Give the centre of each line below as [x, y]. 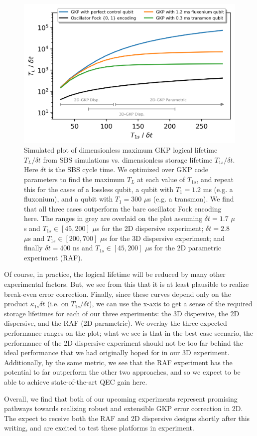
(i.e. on [58, 304]
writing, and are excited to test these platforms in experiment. [99, 428]
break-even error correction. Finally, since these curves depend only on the [118, 294]
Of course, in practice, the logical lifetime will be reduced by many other [115, 274]
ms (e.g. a [218, 189]
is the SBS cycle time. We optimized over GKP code [128, 169]
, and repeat [215, 179]
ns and [83, 248]
